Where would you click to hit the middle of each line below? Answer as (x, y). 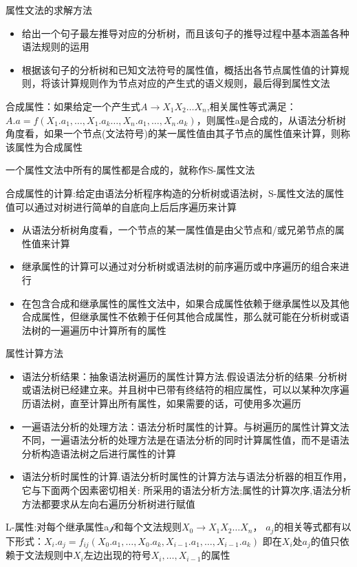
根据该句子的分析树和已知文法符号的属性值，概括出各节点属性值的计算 (181, 69)
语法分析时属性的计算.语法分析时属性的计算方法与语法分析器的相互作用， (187, 476)
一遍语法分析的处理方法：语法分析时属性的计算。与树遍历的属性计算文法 (185, 426)
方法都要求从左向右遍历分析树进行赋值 (108, 503)
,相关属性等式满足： (251, 106)
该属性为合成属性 (44, 146)
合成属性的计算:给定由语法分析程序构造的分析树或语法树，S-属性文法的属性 (175, 193)
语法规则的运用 (55, 47)
